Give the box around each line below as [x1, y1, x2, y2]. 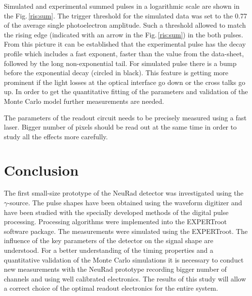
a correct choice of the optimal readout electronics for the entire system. [4, 283, 218, 293]
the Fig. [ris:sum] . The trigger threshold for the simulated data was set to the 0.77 [4, 10, 247, 20]
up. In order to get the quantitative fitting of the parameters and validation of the [4, 86, 248, 97]
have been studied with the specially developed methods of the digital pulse [4, 207, 229, 217]
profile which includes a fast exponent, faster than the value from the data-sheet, [4, 48, 244, 58]
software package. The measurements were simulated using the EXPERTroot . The [4, 226, 248, 236]
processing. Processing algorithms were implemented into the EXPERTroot [4, 216, 227, 227]
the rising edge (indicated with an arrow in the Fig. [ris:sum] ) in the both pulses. [4, 29, 243, 39]
